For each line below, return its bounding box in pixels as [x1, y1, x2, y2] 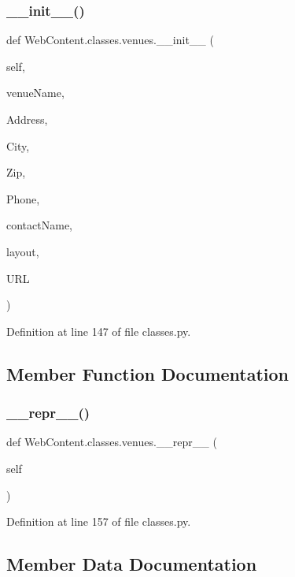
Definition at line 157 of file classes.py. [6, 513, 191, 530]
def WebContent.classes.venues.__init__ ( [6, 32, 214, 48]
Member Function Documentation [6, 361, 289, 385]
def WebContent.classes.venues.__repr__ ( [6, 434, 217, 450]
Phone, [6, 190, 40, 207]
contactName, [6, 217, 72, 233]
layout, [6, 243, 39, 259]
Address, [6, 111, 48, 127]
